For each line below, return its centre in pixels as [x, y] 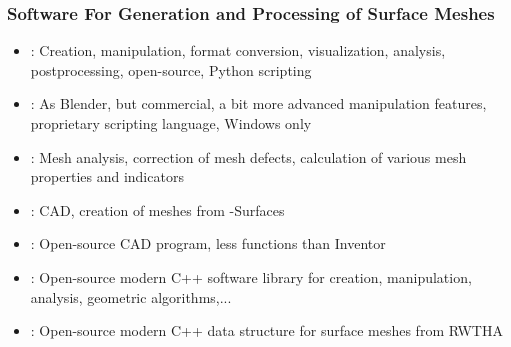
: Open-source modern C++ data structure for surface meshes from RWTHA [266, 330]
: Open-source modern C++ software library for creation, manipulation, [251, 276]
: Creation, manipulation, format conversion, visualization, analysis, [238, 50]
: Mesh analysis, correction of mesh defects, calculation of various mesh [248, 156]
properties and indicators [107, 176]
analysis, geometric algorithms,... [131, 296]
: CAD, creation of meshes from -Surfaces [157, 209]
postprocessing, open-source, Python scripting [171, 69]
